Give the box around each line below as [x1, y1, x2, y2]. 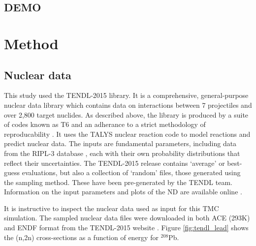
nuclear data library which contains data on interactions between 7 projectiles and [4, 99, 252, 110]
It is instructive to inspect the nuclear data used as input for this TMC [4, 203, 219, 213]
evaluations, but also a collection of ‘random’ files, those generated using [22, 167, 241, 178]
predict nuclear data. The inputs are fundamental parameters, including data [4, 138, 237, 149]
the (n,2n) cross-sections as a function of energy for [4, 232, 159, 242]
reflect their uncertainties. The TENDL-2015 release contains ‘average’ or [4, 157, 225, 168]
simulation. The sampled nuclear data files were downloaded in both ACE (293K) [4, 213, 250, 223]
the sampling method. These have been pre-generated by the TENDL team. [4, 177, 232, 187]
